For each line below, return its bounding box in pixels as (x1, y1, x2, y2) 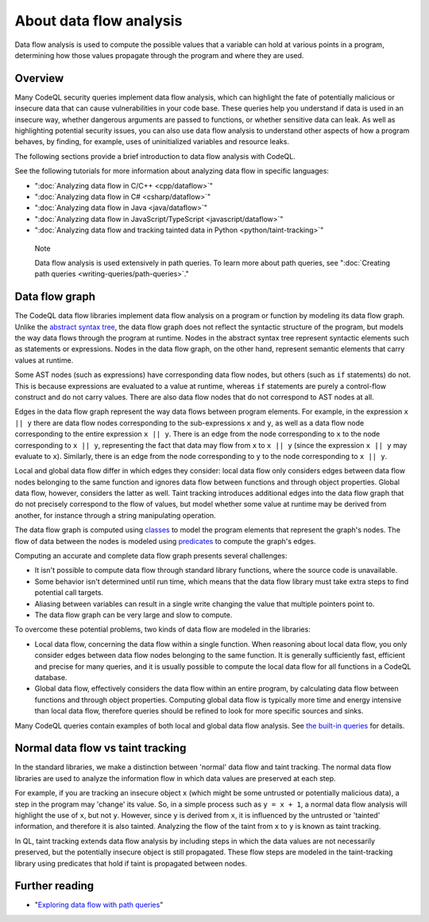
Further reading (14, 879, 95, 893)
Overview (14, 72, 64, 85)
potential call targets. (34, 588, 103, 597)
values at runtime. (14, 355, 74, 365)
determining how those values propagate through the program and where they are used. (14, 50, 304, 60)
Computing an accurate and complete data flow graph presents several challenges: (14, 551, 288, 561)
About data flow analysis (14, 12, 183, 29)
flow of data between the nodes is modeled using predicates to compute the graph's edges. (14, 536, 316, 546)
